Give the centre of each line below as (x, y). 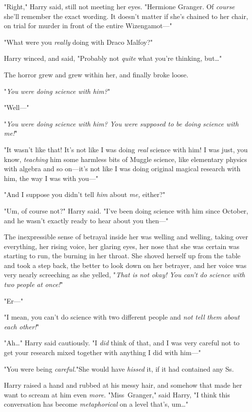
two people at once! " (34, 284)
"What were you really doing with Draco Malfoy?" (78, 42)
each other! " (22, 326)
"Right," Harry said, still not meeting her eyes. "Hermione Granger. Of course (119, 6)
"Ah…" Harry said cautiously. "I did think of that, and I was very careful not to (122, 343)
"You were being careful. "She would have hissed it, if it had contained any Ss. (119, 368)
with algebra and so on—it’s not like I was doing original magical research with (122, 169)
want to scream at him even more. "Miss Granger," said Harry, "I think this (117, 394)
